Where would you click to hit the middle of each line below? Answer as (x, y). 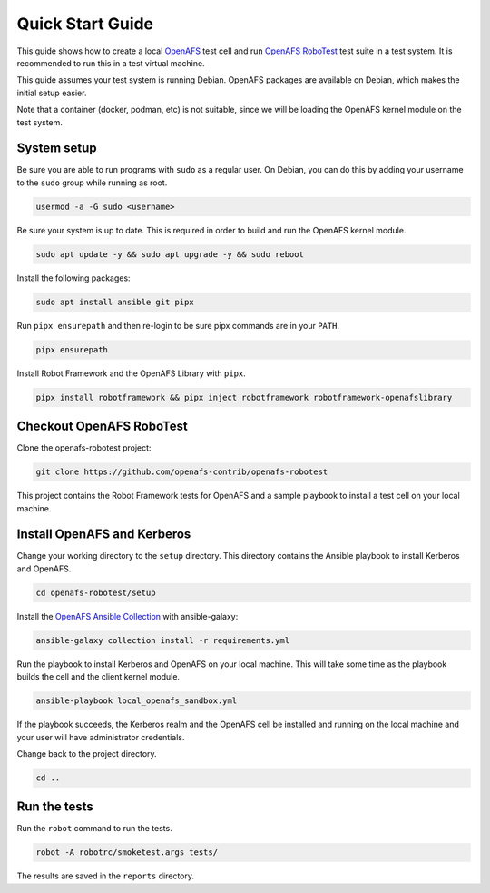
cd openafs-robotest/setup (96, 592)
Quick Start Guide (85, 24)
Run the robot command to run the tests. (94, 829)
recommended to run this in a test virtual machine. (111, 63)
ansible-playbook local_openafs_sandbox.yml (137, 701)
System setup (57, 149)
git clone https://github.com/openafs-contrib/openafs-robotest (182, 472)
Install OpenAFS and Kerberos (104, 535)
